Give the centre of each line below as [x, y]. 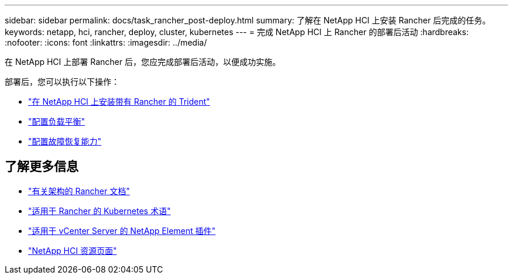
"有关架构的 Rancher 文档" [79, 191]
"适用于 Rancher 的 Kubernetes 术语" [100, 211]
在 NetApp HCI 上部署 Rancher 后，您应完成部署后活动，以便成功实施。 [143, 62]
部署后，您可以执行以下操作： [62, 82]
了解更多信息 [42, 167]
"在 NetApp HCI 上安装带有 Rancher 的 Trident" [119, 101]
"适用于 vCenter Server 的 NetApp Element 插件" [122, 230]
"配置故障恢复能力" [65, 141]
